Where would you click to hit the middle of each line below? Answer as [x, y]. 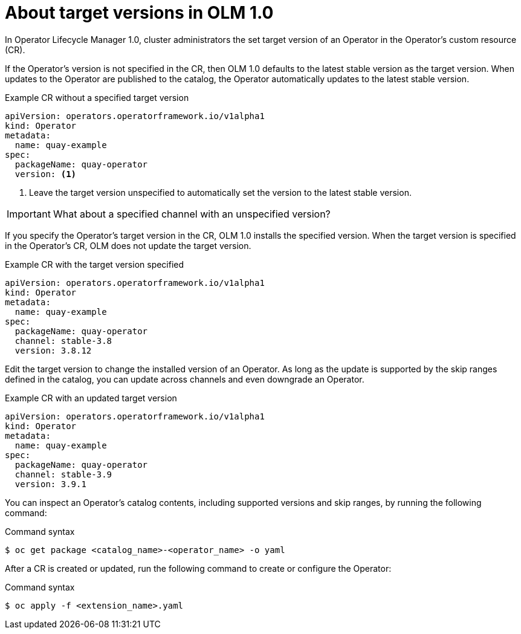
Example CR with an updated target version [91, 398]
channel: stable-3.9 [63, 474]
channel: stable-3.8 [63, 341]
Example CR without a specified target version [97, 97]
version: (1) [46, 174]
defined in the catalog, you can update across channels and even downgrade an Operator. [185, 379]
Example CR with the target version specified [95, 264]
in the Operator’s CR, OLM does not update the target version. [128, 245]
